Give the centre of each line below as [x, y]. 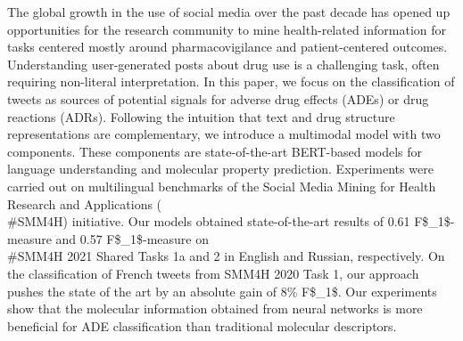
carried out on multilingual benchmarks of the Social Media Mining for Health [222, 186]
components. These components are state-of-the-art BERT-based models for [215, 151]
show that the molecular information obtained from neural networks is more [215, 309]
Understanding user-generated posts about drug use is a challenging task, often [223, 64]
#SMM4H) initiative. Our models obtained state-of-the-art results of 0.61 [209, 221]
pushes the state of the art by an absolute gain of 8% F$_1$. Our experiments [222, 291]
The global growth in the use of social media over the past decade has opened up [229, 12]
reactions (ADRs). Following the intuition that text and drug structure [201, 116]
